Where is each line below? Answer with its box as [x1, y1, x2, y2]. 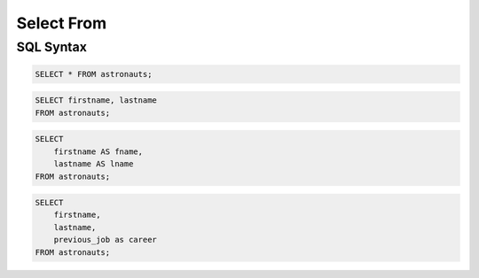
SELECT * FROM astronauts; [35, 69, 153, 79]
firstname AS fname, [53, 146, 144, 157]
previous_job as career [53, 235, 157, 245]
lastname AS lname [53, 159, 134, 169]
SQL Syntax [16, 39, 88, 55]
